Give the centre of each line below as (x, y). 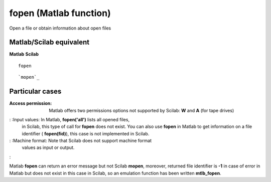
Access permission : (31, 103)
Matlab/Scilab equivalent (49, 42)
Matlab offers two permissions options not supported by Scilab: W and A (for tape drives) (142, 110)
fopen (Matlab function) (60, 13)
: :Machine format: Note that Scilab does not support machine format (81, 141)
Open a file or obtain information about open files (60, 28)
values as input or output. (48, 147)
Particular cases (35, 92)
